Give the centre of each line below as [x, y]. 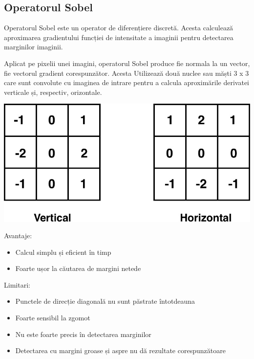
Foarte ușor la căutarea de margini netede [78, 268]
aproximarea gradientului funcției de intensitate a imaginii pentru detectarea [119, 37]
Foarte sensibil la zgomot [53, 318]
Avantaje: [18, 236]
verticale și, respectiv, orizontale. [53, 92]
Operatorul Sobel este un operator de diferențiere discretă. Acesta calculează [119, 28]
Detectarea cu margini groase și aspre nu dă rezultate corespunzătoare [120, 350]
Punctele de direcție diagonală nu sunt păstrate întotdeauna [105, 301]
